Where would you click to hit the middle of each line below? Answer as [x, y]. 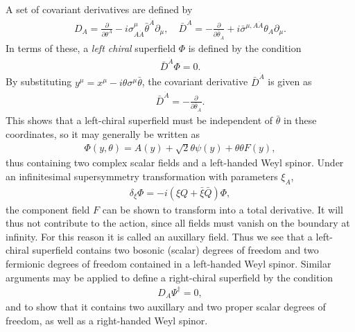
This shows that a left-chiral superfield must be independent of [139, 120]
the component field [48, 209]
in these [300, 120]
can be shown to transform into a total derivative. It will [223, 209]
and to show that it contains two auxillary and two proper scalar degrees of [166, 307]
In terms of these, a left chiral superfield [91, 47]
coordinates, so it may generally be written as [103, 133]
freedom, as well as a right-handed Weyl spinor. [107, 320]
